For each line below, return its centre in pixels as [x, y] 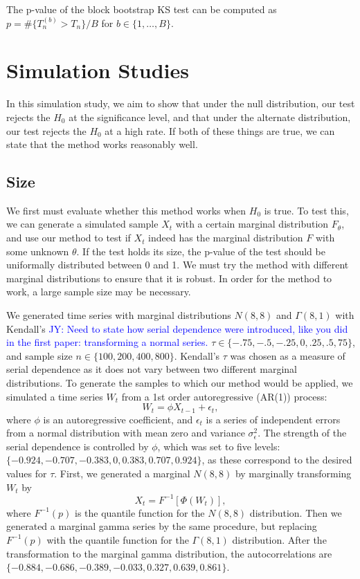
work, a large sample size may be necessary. [99, 292]
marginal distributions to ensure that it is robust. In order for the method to [169, 278]
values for [27, 474]
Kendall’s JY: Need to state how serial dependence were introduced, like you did [177, 328]
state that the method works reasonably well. [102, 144]
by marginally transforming [293, 474]
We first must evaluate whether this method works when [126, 210]
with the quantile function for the [118, 539]
